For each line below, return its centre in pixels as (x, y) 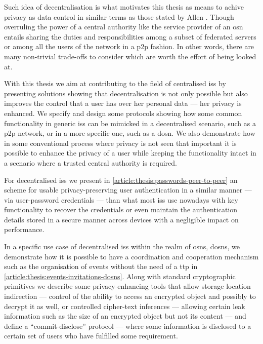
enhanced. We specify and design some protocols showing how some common (123, 113)
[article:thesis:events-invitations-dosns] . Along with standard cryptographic (120, 276)
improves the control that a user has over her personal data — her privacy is (123, 103)
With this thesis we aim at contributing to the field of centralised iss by (115, 83)
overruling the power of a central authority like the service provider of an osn (124, 27)
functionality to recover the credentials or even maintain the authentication (121, 209)
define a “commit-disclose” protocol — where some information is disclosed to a (128, 326)
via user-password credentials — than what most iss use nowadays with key (121, 199)
